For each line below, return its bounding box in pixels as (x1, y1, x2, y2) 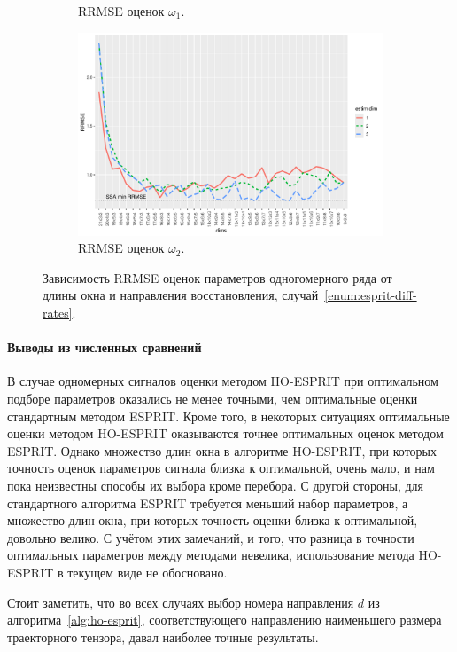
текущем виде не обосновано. (67, 563, 228, 581)
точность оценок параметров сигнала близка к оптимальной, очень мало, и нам (7, 459, 435, 477)
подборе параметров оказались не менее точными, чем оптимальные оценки (7, 389, 418, 408)
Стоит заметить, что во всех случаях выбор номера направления (7, 593, 354, 611)
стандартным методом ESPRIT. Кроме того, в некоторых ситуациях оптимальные (7, 406, 450, 425)
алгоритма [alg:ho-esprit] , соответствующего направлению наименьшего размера (7, 610, 442, 629)
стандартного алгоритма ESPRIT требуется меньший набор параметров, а (7, 493, 408, 512)
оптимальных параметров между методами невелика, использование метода (7, 546, 414, 564)
